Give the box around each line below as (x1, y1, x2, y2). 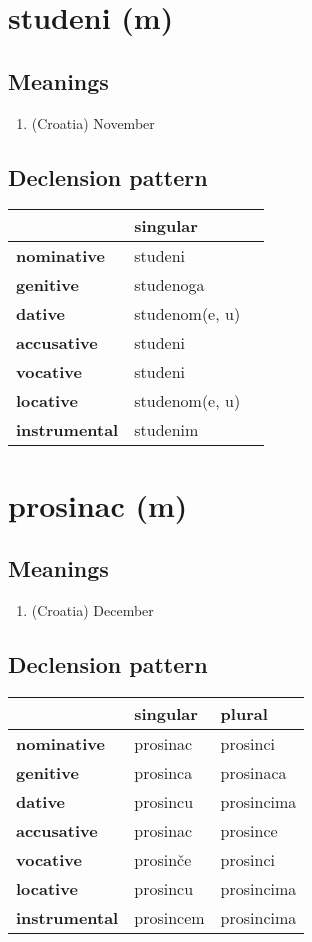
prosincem (134, 905, 205, 929)
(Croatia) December (31, 599, 154, 620)
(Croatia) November (31, 112, 155, 133)
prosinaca (220, 760, 287, 784)
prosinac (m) (8, 484, 188, 525)
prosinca (134, 760, 193, 784)
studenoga (134, 273, 205, 297)
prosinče (134, 847, 192, 871)
